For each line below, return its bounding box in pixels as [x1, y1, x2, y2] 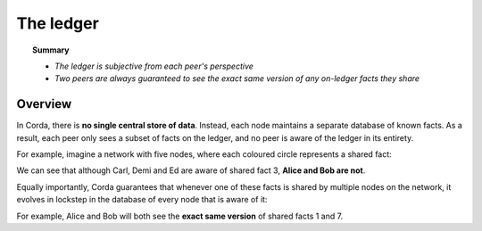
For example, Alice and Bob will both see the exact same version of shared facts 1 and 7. [16, 210, 344, 221]
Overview [16, 96, 72, 111]
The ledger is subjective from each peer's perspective [54, 61, 254, 71]
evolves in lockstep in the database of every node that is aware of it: [16, 194, 268, 205]
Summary [32, 45, 70, 55]
